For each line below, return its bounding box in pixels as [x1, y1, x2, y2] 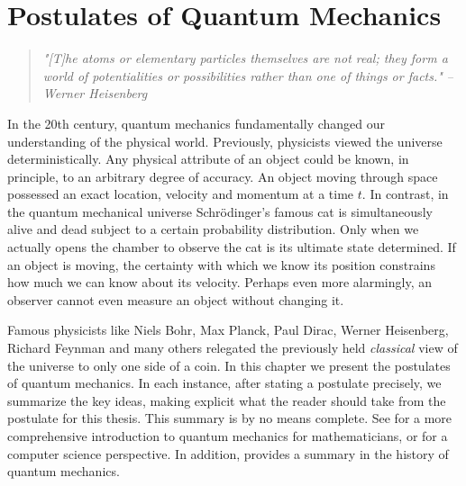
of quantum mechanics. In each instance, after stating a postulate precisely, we [7, 373, 442, 392]
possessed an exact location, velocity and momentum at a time [7, 184, 354, 203]
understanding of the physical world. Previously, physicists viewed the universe [7, 131, 443, 150]
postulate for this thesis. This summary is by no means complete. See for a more [7, 409, 452, 427]
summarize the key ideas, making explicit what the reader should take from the [7, 391, 446, 409]
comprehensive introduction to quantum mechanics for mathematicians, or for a [7, 427, 448, 445]
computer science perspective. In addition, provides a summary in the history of [7, 444, 449, 463]
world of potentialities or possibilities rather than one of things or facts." [42, 66, 443, 85]
